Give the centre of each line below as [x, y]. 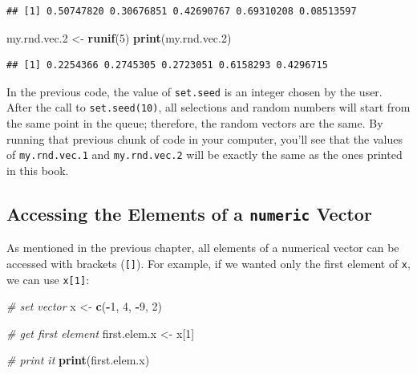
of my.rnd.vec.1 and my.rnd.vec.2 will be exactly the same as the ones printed [204, 154]
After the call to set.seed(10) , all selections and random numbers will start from [208, 107]
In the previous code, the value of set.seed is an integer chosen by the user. [194, 91]
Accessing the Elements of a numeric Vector [189, 213]
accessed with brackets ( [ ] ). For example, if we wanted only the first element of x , [208, 263]
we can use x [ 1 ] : [48, 279]
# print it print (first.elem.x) [78, 360]
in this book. [38, 170]
